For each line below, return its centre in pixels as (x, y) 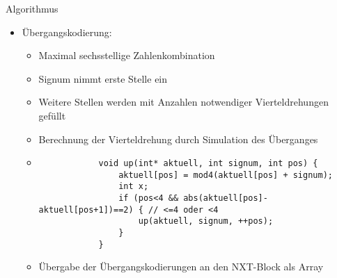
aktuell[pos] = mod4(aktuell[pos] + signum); (226, 175)
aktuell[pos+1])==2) (86, 210)
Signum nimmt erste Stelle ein (103, 78)
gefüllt (52, 115)
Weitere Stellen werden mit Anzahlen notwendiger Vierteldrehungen (183, 102)
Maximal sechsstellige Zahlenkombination (127, 55)
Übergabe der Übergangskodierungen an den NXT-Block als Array (181, 267)
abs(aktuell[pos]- (226, 198)
